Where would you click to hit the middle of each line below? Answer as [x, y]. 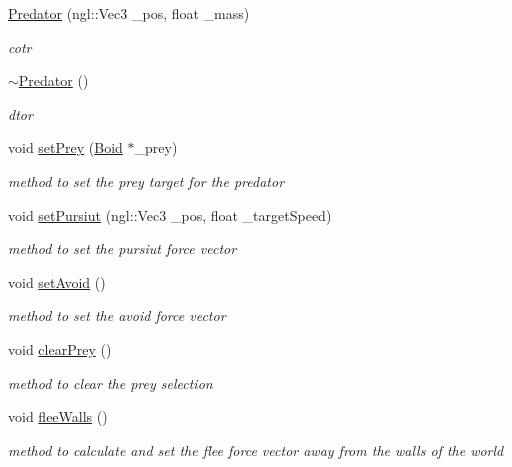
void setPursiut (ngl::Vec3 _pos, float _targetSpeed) [170, 214]
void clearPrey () [60, 348]
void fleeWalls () [58, 416]
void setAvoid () [57, 281]
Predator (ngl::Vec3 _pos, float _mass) [129, 13]
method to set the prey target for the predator [146, 180]
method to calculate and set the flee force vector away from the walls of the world [256, 449]
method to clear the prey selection [110, 382]
